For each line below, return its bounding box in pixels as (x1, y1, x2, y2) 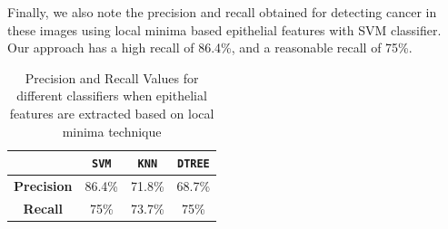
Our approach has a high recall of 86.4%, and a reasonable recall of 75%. (7, 38, 413, 57)
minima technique (62, 121, 162, 140)
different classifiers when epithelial (16, 86, 207, 105)
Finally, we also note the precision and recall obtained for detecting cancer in (7, 3, 437, 21)
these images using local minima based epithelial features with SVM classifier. (7, 20, 442, 39)
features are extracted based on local (9, 103, 214, 122)
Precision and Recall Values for (25, 68, 199, 87)
